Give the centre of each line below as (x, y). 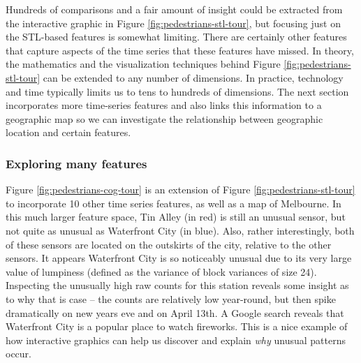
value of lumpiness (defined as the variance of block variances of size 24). (161, 271)
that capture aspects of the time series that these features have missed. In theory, (180, 50)
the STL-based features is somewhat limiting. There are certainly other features (176, 37)
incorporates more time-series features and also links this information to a (164, 105)
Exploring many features (76, 163)
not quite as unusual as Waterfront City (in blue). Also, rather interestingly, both (180, 230)
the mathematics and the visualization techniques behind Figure (143, 64)
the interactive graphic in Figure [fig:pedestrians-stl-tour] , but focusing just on (173, 23)
